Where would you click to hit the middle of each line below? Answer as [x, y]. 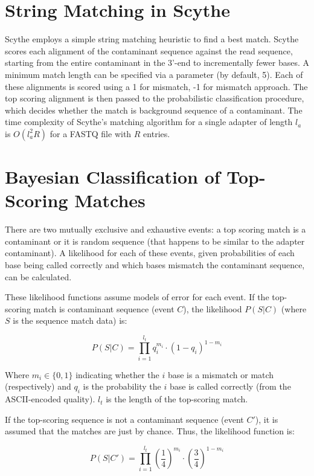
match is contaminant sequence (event [104, 308]
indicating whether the [117, 374]
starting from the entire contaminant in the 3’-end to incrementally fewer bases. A [157, 63]
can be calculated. [38, 276]
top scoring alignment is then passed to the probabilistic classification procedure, [155, 98]
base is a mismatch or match [221, 374]
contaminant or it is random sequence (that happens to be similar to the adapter [155, 241]
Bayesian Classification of [113, 177]
